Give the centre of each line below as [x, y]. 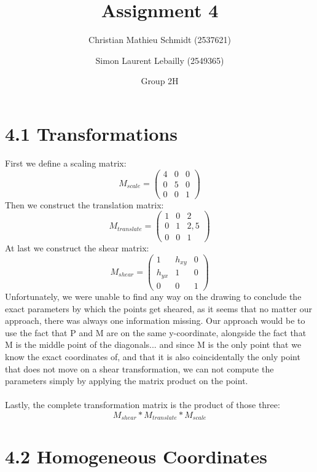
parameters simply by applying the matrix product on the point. [127, 381]
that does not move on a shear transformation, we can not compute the [139, 368]
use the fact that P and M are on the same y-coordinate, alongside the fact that [156, 332]
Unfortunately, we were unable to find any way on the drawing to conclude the [153, 296]
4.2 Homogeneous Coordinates [136, 456]
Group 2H [160, 81]
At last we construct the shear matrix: [77, 248]
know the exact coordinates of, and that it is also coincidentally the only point [153, 356]
